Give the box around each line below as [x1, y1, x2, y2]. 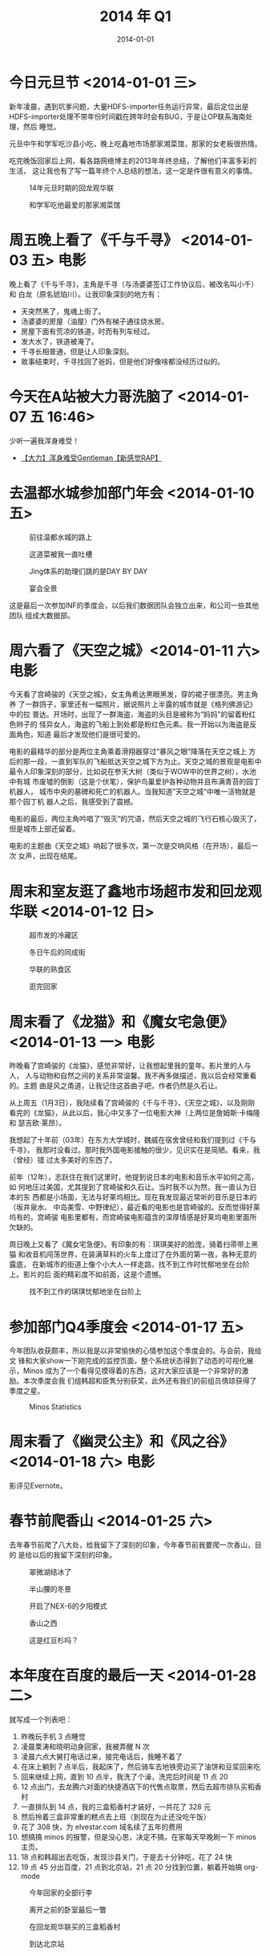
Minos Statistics [29, 1402, 83, 1412]
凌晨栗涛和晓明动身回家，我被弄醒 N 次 [20, 1742, 151, 1751]
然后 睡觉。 [22, 121, 61, 131]
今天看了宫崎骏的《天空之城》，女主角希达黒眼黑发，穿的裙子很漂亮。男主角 [9, 690, 259, 699]
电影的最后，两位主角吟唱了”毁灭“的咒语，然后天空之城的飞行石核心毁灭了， [9, 814, 261, 824]
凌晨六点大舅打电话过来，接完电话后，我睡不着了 [20, 1752, 183, 1762]
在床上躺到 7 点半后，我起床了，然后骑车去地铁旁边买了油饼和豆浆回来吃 [20, 1762, 261, 1771]
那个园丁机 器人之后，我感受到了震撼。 [9, 797, 138, 807]
